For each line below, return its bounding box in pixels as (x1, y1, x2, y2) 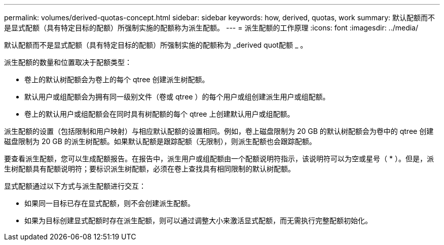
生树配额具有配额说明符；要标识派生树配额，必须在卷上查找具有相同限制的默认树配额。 (4, 164, 295, 173)
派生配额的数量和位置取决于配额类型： (4, 58, 132, 66)
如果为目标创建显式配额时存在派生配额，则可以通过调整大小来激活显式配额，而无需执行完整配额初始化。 (24, 216, 372, 225)
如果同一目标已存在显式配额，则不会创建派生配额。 (24, 199, 195, 207)
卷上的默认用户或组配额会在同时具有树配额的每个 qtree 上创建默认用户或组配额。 (24, 110, 294, 118)
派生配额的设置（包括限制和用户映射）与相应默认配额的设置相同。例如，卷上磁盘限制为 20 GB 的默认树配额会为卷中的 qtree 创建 (4, 127, 434, 135)
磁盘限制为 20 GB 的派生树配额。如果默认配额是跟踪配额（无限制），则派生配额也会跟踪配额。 (4, 137, 316, 146)
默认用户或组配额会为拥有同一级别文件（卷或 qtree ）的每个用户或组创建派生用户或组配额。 (24, 92, 330, 101)
